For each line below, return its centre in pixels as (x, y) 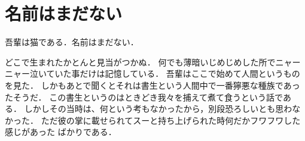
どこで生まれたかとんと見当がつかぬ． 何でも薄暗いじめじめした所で (140, 62)
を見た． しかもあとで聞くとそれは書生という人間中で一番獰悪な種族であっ (152, 85)
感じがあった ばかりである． (61, 132)
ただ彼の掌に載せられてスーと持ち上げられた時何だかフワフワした (171, 120)
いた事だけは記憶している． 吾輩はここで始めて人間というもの (177, 73)
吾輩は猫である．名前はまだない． (72, 42)
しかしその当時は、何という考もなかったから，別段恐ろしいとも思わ (158, 109)
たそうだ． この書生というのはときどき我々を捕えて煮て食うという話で (144, 97)
